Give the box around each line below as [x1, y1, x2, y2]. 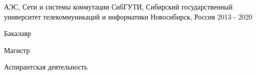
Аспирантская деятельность [4, 61, 88, 72]
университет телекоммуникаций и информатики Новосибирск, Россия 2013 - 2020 [4, 11, 253, 21]
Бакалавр [4, 28, 31, 38]
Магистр [4, 44, 30, 55]
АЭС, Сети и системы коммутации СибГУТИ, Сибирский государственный [4, 1, 233, 11]
